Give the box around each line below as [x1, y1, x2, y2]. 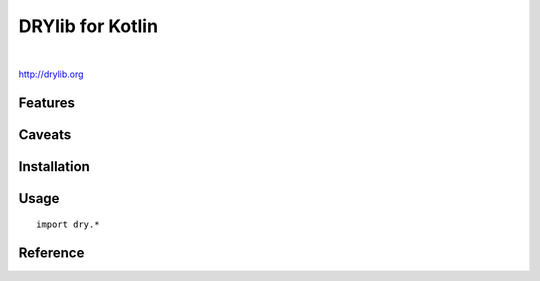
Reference [18, 245, 85, 262]
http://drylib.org [18, 68, 84, 80]
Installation [18, 158, 90, 175]
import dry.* [36, 219, 100, 230]
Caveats [18, 126, 72, 143]
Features [18, 94, 75, 111]
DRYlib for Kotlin [18, 15, 159, 37]
